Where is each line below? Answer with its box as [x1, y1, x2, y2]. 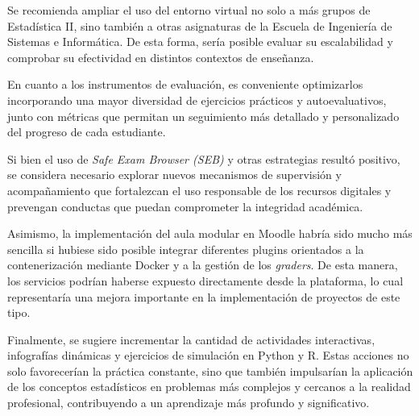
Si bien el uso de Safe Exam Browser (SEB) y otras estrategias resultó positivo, [7, 150, 400, 167]
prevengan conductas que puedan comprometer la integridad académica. [7, 198, 363, 214]
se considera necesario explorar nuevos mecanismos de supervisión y [7, 166, 342, 183]
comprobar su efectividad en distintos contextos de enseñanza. [7, 48, 314, 65]
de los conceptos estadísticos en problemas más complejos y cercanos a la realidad [7, 378, 411, 395]
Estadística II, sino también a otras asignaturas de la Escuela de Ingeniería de [7, 17, 392, 34]
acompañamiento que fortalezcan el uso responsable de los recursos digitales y [7, 181, 392, 198]
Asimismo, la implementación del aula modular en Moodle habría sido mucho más [7, 225, 413, 242]
